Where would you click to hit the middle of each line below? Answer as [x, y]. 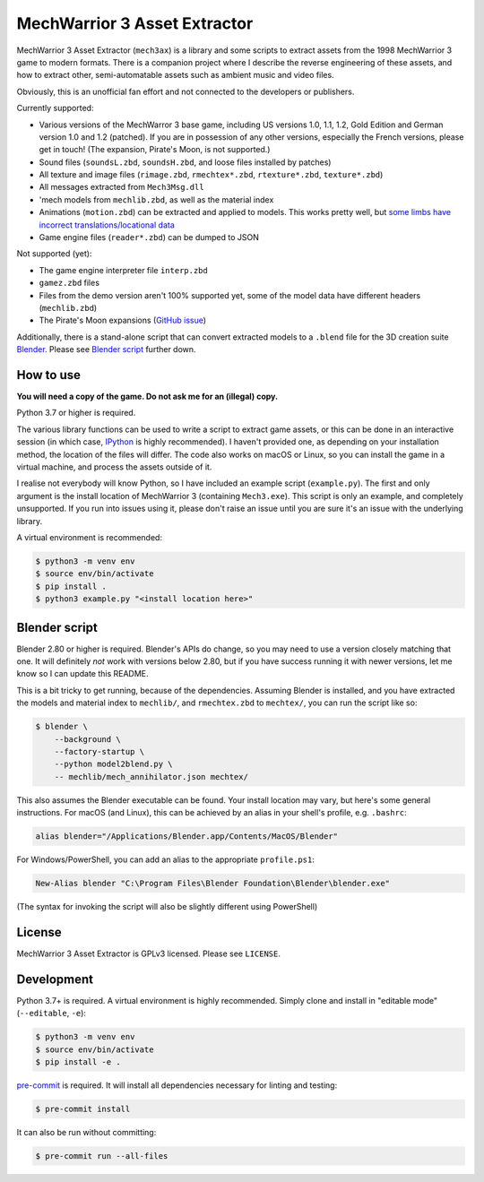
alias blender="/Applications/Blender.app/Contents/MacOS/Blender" [187, 837]
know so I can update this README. [82, 674]
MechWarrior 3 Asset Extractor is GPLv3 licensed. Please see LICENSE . [149, 953]
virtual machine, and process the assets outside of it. [114, 467]
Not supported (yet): [54, 254]
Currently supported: [55, 108]
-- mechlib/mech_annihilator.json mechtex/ [151, 776]
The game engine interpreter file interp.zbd [123, 270]
